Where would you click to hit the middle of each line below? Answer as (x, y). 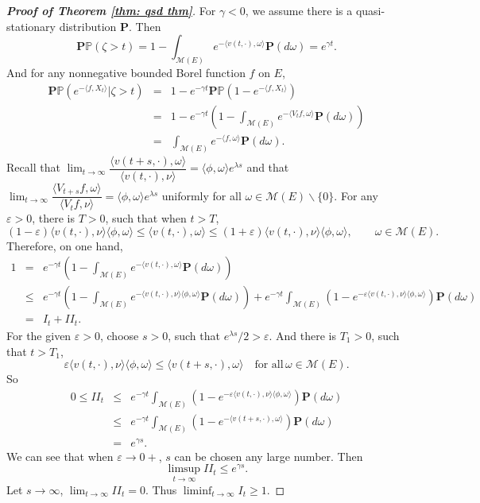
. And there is (302, 335)
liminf (197, 491)
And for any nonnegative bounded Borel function (126, 73)
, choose (119, 335)
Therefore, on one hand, (65, 245)
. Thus (161, 489)
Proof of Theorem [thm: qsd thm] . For (111, 10)
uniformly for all (201, 195)
